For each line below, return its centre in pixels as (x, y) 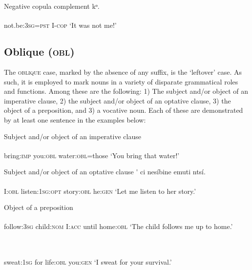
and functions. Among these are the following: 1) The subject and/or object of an (126, 91)
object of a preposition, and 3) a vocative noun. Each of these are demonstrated (124, 110)
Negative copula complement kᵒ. (52, 6)
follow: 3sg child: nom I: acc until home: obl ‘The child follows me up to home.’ (118, 226)
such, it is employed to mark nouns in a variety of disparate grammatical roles (121, 81)
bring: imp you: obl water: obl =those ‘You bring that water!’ (92, 155)
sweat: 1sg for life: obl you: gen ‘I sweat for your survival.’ (88, 262)
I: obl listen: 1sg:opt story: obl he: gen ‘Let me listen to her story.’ (100, 191)
